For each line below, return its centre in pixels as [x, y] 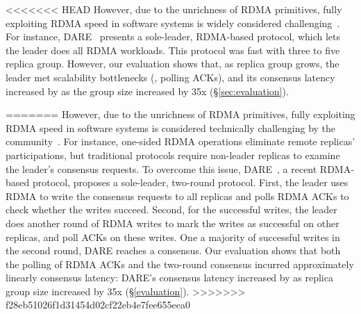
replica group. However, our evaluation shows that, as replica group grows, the [173, 64]
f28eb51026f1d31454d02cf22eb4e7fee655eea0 [98, 305]
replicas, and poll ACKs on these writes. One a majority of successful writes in [173, 237]
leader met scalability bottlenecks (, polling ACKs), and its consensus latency [170, 77]
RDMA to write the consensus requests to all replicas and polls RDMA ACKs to [177, 196]
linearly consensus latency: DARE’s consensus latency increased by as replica [169, 278]
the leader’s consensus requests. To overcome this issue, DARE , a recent [161, 168]
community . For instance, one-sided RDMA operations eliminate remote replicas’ [180, 141]
